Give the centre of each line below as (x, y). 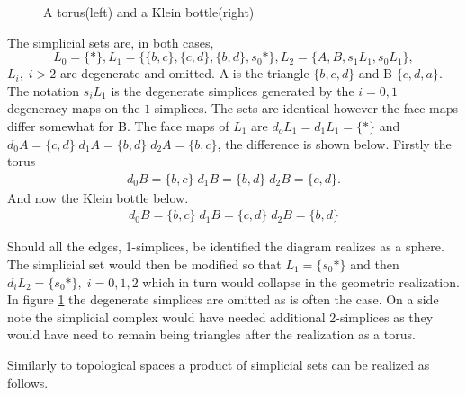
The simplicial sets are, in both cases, (111, 42)
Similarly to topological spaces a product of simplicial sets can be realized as (219, 364)
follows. (28, 382)
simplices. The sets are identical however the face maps (306, 108)
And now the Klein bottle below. (98, 197)
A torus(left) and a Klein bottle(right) (149, 12)
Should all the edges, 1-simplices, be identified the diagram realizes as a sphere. (226, 246)
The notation (44, 90)
